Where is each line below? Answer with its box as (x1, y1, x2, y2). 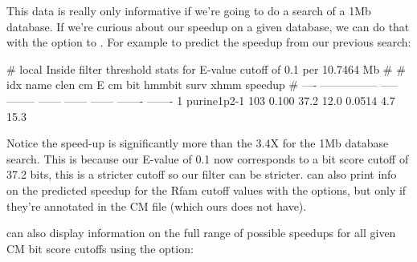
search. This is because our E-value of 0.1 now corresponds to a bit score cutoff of (6, 150, 409, 167)
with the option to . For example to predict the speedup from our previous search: (6, 34, 411, 50)
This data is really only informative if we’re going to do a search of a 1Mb (6, 2, 371, 18)
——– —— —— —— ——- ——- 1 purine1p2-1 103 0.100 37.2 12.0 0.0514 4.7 (6, 91, 395, 108)
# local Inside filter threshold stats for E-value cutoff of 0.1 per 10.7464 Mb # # (6, 60, 406, 77)
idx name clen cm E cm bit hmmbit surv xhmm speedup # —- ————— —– (6, 76, 398, 93)
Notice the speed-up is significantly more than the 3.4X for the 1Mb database (6, 135, 389, 151)
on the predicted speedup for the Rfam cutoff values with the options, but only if (6, 181, 407, 198)
